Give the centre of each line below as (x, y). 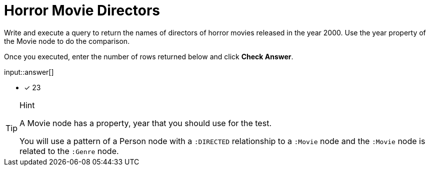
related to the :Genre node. (69, 151)
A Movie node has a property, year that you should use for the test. (145, 123)
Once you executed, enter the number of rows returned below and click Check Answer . (149, 56)
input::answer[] (29, 72)
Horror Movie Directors (82, 10)
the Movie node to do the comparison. (67, 41)
